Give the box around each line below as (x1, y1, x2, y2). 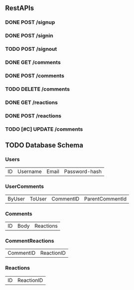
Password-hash (64, 168, 102, 175)
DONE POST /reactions (5, 112, 62, 119)
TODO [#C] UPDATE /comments (5, 125, 83, 132)
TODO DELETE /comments (5, 86, 70, 93)
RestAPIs (5, 4, 34, 12)
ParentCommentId (84, 195, 127, 202)
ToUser (29, 195, 47, 202)
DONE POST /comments (5, 72, 65, 79)
